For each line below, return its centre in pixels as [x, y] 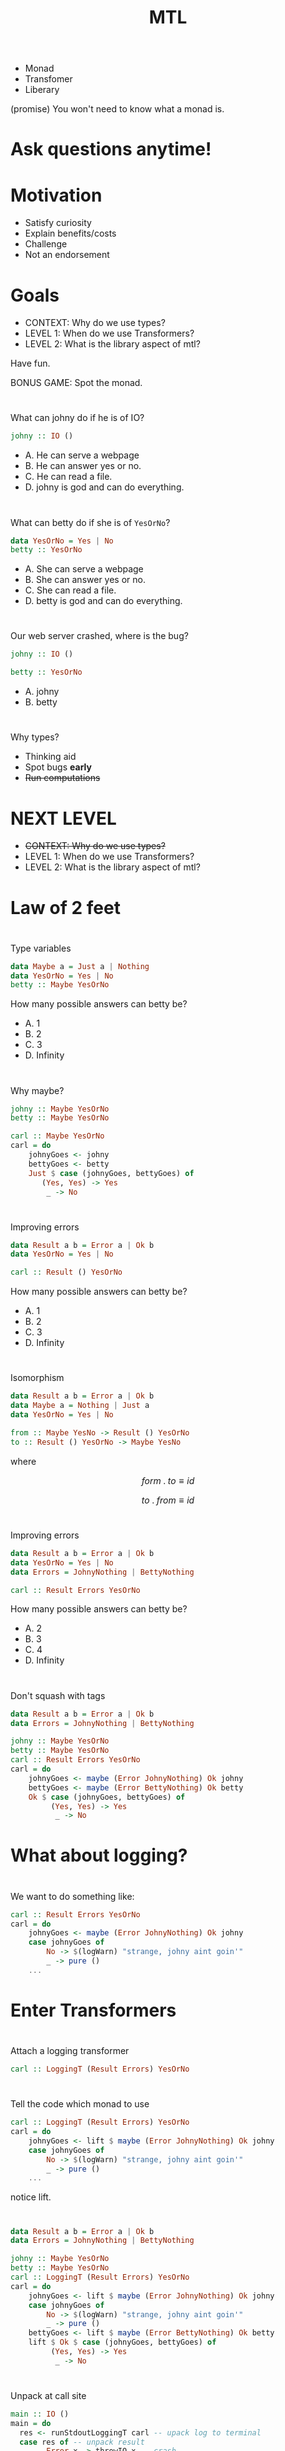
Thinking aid [50, 757]
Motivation [56, 195]
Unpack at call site [48, 2395]
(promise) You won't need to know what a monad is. [117, 109]
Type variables [41, 948]
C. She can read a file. [70, 590]
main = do [31, 2423]
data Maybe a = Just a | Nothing [80, 966]
